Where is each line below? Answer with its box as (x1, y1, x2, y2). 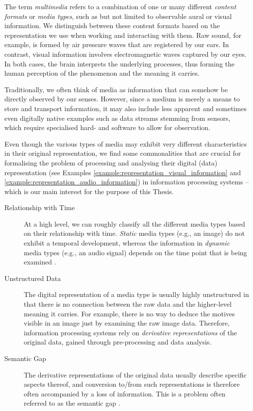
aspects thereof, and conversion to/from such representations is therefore (24, 379, 240, 389)
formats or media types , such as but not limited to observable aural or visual (4, 11, 232, 21)
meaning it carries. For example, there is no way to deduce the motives (24, 308, 235, 318)
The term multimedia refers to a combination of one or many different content (4, 1, 236, 11)
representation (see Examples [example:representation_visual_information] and (4, 167, 241, 177)
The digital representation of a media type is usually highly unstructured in (24, 289, 249, 299)
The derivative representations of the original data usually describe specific (24, 369, 247, 379)
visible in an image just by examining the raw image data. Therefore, (24, 318, 230, 328)
